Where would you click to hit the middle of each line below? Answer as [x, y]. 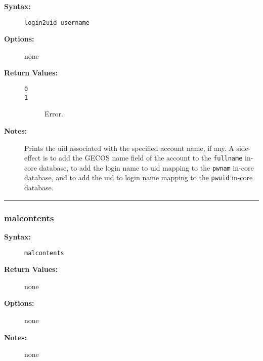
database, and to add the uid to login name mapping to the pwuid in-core [139, 177]
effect [33, 158]
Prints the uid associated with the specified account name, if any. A [129, 148]
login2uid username [57, 23]
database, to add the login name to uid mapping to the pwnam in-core [146, 167]
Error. [54, 114]
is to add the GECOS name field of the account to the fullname [143, 158]
